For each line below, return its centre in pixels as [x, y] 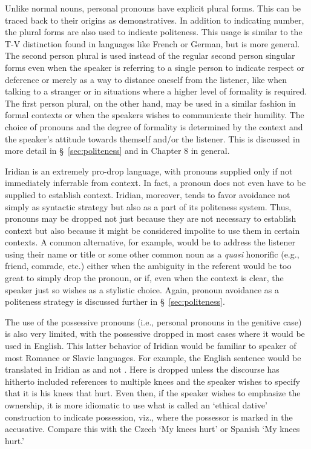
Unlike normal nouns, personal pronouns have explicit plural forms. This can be [153, 8]
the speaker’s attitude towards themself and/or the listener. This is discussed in [152, 138]
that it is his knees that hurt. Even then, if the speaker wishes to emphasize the [153, 393]
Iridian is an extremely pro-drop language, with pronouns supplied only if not [149, 171]
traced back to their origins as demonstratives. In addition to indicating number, [155, 20]
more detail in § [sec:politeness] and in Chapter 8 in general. [117, 151]
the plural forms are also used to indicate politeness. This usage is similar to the [154, 32]
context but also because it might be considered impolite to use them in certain [152, 230]
